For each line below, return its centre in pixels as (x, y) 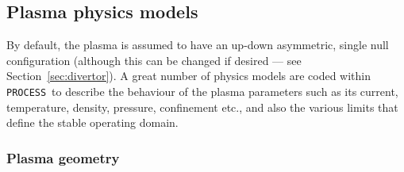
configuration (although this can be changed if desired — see (154, 60)
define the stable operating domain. (92, 122)
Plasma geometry (63, 157)
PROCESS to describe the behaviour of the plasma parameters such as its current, (202, 91)
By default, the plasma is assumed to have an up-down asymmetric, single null (198, 45)
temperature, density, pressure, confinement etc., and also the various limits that (202, 107)
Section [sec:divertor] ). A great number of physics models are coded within (189, 76)
